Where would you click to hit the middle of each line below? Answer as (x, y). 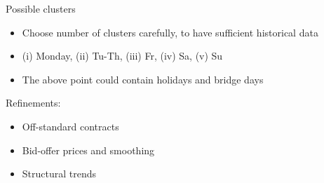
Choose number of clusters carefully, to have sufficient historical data (170, 32)
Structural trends (59, 174)
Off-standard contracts (70, 126)
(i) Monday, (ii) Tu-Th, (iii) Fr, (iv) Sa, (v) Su (122, 56)
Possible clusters (41, 8)
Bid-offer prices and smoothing (88, 150)
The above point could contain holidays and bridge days (143, 79)
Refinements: (33, 103)
